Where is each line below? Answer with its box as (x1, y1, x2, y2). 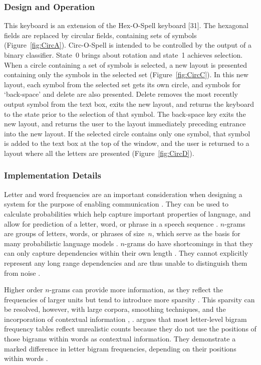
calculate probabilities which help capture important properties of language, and (4, 208, 251, 219)
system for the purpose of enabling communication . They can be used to (4, 199, 228, 209)
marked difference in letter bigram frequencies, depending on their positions (4, 343, 236, 353)
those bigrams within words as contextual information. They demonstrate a (4, 333, 236, 344)
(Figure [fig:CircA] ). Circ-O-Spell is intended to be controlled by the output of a (4, 40, 251, 50)
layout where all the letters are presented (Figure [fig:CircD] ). (4, 147, 194, 158)
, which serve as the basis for (152, 228, 240, 239)
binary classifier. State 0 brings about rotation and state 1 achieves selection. (4, 50, 243, 60)
